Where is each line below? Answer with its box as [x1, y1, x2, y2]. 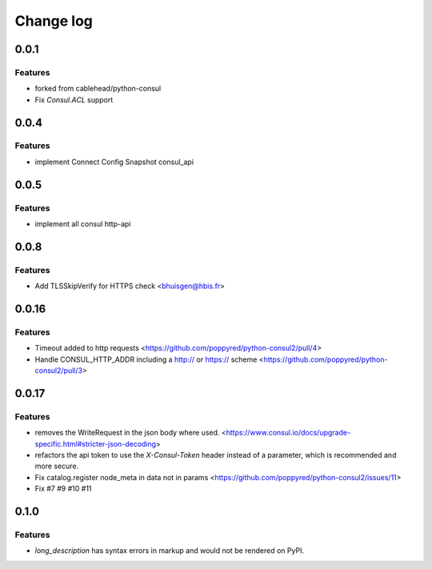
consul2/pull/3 [34, 366, 83, 375]
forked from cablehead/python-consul [34, 84, 162, 94]
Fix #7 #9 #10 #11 [34, 484, 92, 494]
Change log [14, 12, 94, 30]
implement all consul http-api [34, 219, 131, 229]
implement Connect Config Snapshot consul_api [34, 157, 194, 166]
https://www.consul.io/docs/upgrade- [226, 428, 351, 438]
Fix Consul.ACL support [34, 94, 114, 104]
